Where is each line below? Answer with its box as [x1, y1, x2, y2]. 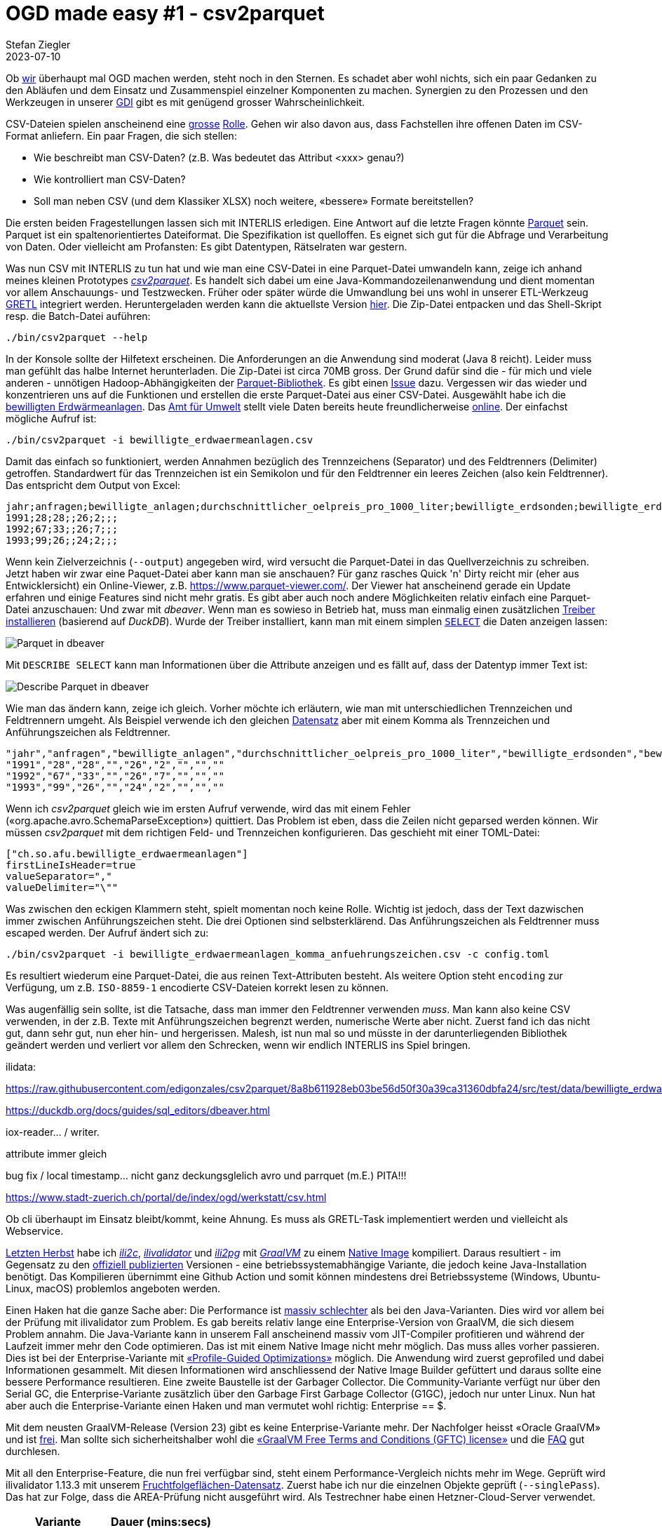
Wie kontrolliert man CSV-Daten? [34, 173, 186, 185]
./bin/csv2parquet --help [6, 331, 148, 343]
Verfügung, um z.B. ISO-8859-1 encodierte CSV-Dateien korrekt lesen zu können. [6, 981, 389, 993]
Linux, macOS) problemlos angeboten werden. [6, 1282, 220, 1294]
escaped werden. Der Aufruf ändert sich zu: [6, 926, 209, 939]
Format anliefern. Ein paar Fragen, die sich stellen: [6, 129, 237, 142]
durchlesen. [6, 1445, 60, 1457]
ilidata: [6, 1060, 36, 1073]
